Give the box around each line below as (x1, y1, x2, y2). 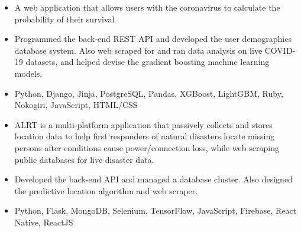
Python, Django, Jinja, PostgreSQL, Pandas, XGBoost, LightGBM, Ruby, (14, 87, 283, 99)
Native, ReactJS (14, 215, 73, 228)
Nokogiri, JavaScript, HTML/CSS (14, 99, 138, 111)
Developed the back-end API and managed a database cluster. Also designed (14, 173, 293, 185)
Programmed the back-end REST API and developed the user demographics (14, 32, 292, 45)
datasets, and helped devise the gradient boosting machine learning (25, 55, 270, 68)
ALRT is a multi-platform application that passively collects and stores (14, 118, 273, 130)
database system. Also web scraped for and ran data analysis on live (14, 44, 263, 56)
